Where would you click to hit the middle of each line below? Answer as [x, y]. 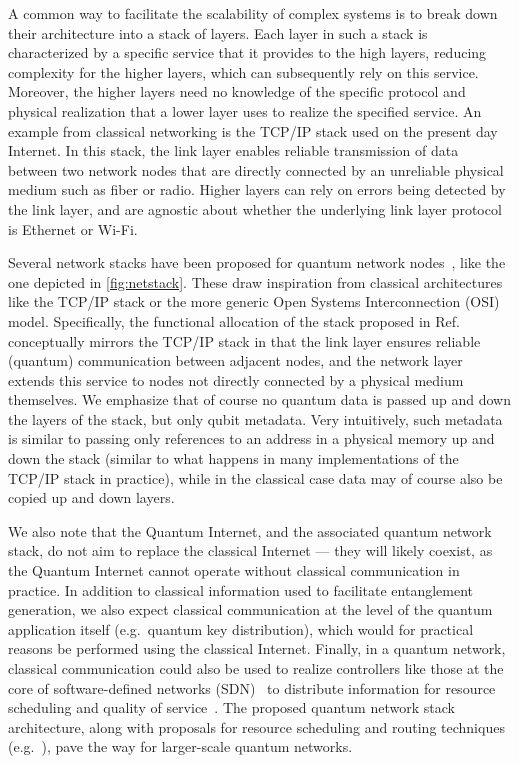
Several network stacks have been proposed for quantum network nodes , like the [257, 262]
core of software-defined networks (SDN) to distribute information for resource [252, 687]
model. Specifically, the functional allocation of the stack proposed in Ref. [234, 320]
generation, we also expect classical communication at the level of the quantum [250, 609]
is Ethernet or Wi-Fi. [73, 228]
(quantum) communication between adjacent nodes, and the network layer [235, 360]
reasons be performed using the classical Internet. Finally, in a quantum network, [257, 648]
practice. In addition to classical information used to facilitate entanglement [241, 589]
